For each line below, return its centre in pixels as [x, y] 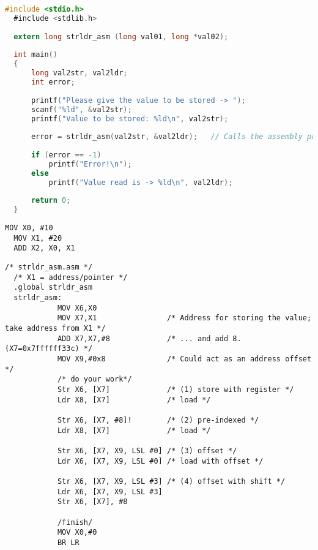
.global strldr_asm [53, 288]
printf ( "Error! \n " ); [90, 164]
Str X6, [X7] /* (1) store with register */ [176, 389]
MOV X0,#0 [77, 533]
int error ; [53, 82]
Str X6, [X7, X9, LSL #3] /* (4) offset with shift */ [171, 481]
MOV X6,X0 [77, 308]
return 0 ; [51, 201]
